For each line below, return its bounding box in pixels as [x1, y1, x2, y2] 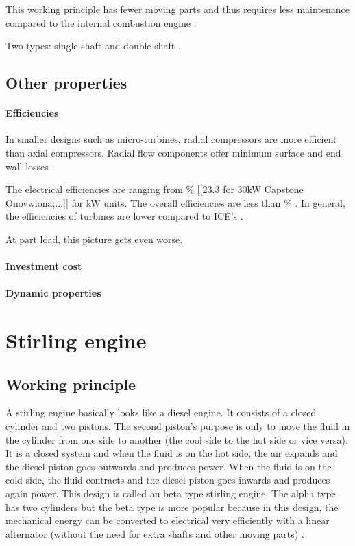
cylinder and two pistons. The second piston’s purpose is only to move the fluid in [5, 419, 350, 433]
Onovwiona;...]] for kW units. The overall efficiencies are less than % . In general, [5, 195, 345, 209]
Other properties [5, 72, 127, 93]
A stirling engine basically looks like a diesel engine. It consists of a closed [5, 405, 317, 420]
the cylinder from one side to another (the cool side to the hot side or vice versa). [5, 432, 348, 446]
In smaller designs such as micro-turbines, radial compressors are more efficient [5, 132, 337, 146]
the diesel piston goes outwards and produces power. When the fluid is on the [5, 459, 332, 473]
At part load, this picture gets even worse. [5, 231, 183, 246]
